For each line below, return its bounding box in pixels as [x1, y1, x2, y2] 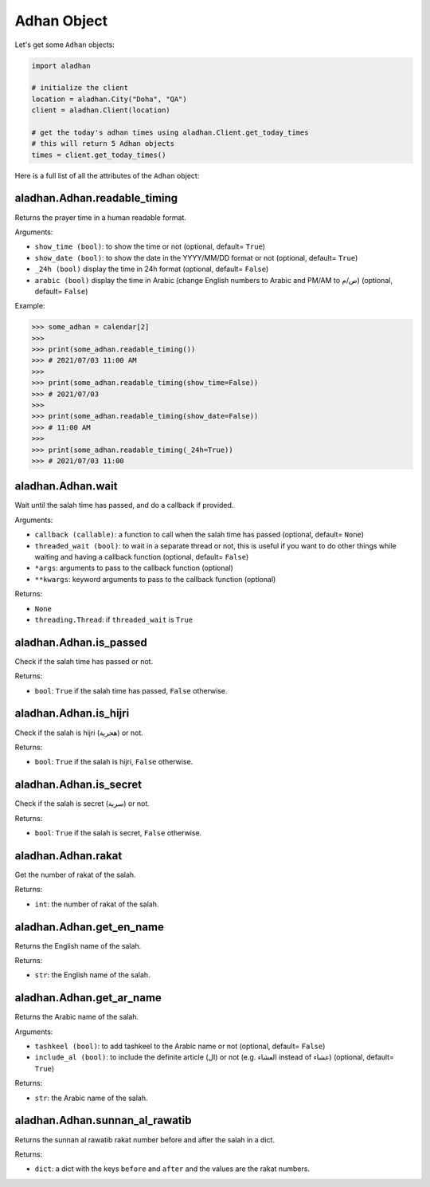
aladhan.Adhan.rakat [14, 849, 123, 863]
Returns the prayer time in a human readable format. [14, 212, 187, 222]
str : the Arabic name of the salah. [34, 1093, 148, 1102]
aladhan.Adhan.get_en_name [14, 920, 165, 933]
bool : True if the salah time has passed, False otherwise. [34, 686, 228, 695]
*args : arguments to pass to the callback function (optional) [34, 563, 234, 573]
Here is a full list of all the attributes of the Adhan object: [14, 171, 200, 180]
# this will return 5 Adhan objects [31, 140, 175, 148]
